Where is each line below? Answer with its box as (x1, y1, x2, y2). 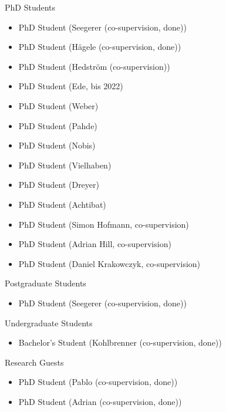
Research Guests (5, 356, 64, 368)
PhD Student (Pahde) (18, 119, 97, 131)
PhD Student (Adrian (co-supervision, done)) (18, 395, 182, 407)
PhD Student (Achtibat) (18, 198, 106, 210)
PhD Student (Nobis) (18, 139, 96, 151)
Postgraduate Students (5, 277, 86, 289)
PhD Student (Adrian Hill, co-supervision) (18, 238, 171, 250)
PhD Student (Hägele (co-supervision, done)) (18, 40, 181, 53)
